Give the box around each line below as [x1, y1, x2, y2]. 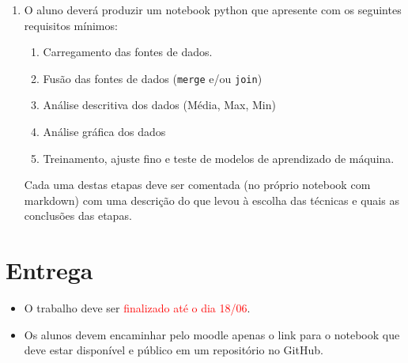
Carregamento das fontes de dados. [43, 43, 213, 60]
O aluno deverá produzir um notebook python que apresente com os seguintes [24, 2, 402, 17]
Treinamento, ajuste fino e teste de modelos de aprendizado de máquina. [43, 149, 395, 166]
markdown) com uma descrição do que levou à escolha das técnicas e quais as [24, 191, 399, 208]
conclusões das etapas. [24, 207, 132, 224]
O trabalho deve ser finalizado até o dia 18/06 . [24, 300, 251, 316]
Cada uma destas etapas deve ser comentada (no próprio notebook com [24, 176, 371, 193]
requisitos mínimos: [24, 17, 118, 33]
